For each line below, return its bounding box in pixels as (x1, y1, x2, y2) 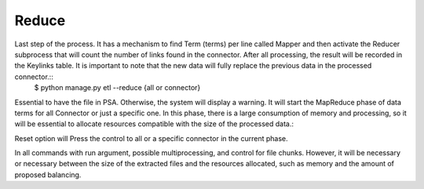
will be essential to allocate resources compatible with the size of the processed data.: (14, 119, 294, 129)
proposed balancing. (14, 169, 82, 180)
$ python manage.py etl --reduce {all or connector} (34, 83, 201, 93)
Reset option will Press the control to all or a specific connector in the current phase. (14, 133, 288, 143)
